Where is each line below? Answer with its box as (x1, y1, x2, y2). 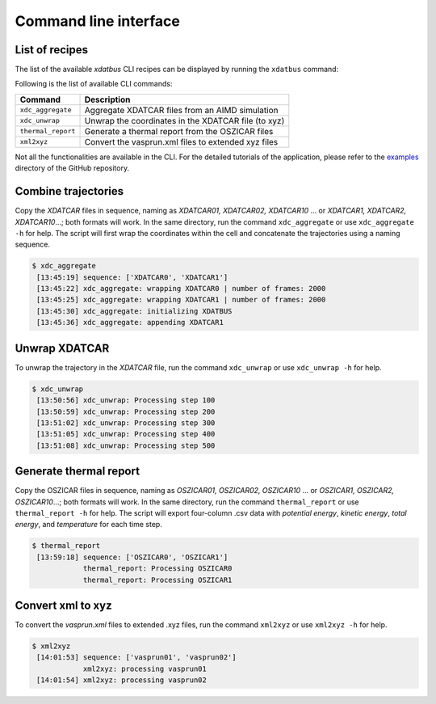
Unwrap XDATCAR (15, 341, 110, 355)
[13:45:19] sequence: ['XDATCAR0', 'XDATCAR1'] (36, 272, 228, 282)
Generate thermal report (15, 465, 140, 478)
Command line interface (15, 12, 181, 30)
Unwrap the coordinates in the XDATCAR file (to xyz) (84, 115, 285, 126)
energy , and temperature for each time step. (15, 520, 163, 529)
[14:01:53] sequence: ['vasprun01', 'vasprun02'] (36, 653, 237, 662)
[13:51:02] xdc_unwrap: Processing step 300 (36, 418, 216, 428)
